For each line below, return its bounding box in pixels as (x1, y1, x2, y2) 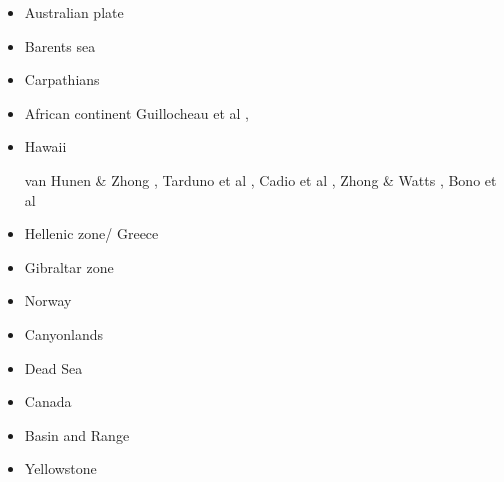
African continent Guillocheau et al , (24, 102, 249, 123)
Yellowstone (24, 458, 97, 479)
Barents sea (24, 35, 96, 56)
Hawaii (24, 136, 67, 157)
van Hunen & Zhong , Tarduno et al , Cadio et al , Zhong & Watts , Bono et (24, 169, 497, 190)
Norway (24, 290, 72, 311)
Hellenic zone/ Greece (24, 223, 159, 244)
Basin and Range (24, 424, 130, 445)
